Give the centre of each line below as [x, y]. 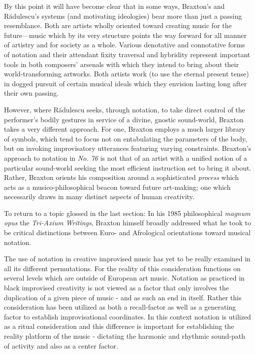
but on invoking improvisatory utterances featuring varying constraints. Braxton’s [128, 148]
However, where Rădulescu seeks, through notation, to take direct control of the [125, 109]
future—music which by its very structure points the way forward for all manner [125, 35]
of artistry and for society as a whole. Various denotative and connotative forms [125, 45]
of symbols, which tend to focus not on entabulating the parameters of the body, [126, 138]
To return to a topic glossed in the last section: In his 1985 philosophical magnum [127, 213]
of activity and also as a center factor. [61, 345]
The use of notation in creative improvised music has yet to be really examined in [127, 259]
